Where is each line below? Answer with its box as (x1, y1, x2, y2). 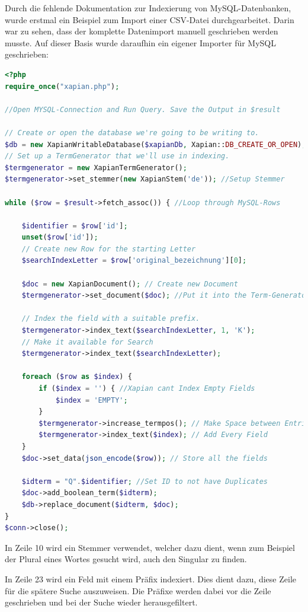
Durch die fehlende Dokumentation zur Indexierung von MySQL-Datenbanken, (5, 2, 291, 14)
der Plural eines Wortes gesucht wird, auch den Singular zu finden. (5, 553, 247, 565)
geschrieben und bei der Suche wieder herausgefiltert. (5, 596, 198, 608)
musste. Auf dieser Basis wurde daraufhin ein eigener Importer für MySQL (5, 36, 277, 49)
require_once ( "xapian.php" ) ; (5, 82, 120, 91)
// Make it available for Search (21, 337, 153, 346)
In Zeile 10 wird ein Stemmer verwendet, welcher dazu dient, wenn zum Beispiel (5, 541, 295, 553)
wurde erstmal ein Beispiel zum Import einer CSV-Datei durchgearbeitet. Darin (5, 13, 294, 26)
